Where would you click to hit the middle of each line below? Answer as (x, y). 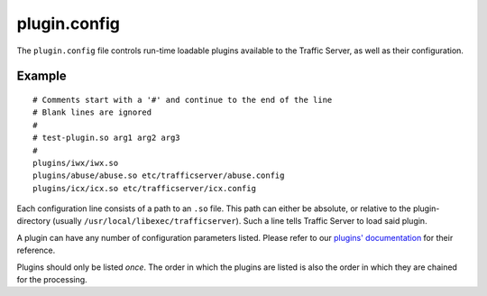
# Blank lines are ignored (92, 112)
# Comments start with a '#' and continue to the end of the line (183, 100)
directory (34, 221)
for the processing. (52, 280)
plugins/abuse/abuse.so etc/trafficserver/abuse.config (159, 176)
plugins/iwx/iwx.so (76, 163)
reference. (36, 250)
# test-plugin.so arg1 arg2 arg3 (106, 138)
